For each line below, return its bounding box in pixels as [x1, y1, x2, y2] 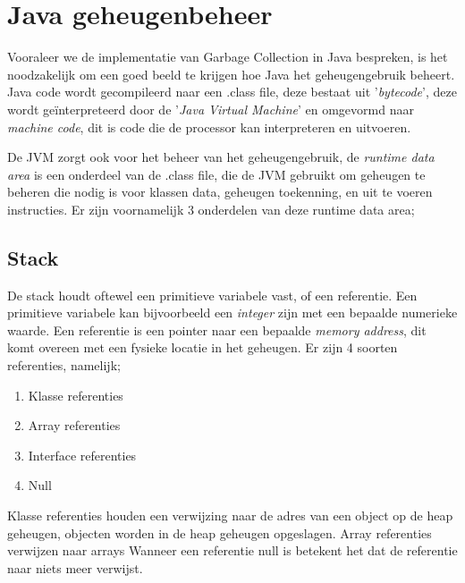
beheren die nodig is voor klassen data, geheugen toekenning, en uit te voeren [7, 182, 433, 201]
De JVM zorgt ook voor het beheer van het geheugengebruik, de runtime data [7, 148, 435, 166]
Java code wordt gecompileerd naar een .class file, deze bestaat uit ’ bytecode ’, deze [7, 82, 457, 101]
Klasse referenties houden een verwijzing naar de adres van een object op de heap [7, 506, 453, 525]
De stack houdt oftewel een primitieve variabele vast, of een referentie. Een [7, 285, 418, 304]
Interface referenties [28, 445, 137, 464]
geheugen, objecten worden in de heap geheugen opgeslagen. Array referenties [7, 523, 432, 542]
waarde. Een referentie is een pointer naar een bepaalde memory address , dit [7, 320, 427, 339]
